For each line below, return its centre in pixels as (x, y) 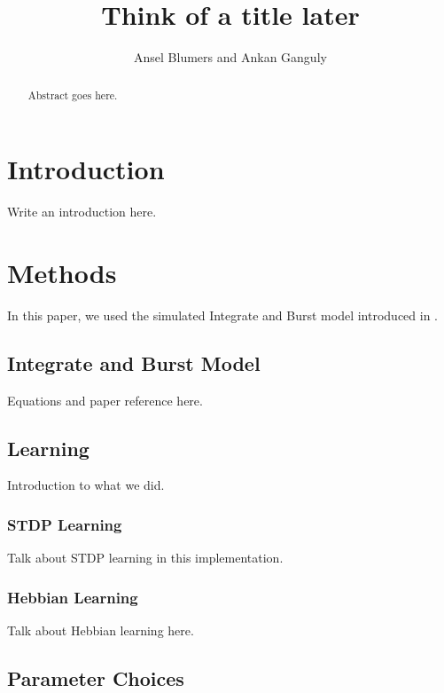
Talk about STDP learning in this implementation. (145, 558)
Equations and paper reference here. (105, 400)
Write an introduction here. (82, 212)
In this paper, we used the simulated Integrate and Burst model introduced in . (223, 315)
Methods (62, 272)
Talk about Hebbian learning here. (101, 630)
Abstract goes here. (73, 94)
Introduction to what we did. (86, 485)
